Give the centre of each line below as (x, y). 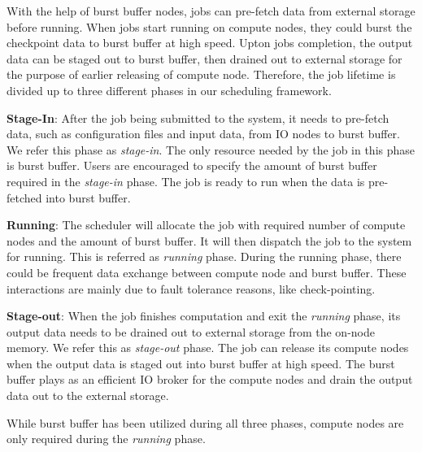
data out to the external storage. (88, 395)
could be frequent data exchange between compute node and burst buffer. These (207, 272)
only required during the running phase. (106, 439)
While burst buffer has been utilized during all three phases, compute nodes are (205, 422)
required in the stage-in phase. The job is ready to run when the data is (186, 181)
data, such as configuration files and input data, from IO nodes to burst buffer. (203, 134)
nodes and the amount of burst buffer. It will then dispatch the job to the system (209, 240)
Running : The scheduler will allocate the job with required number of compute (206, 225)
